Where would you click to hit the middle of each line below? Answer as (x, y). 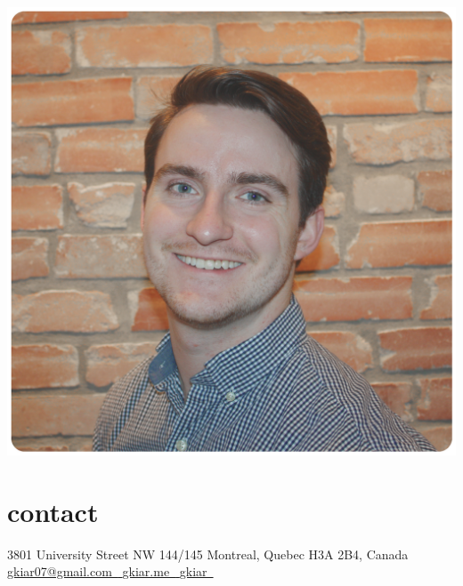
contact (53, 511)
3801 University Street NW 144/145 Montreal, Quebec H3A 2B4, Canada (208, 554)
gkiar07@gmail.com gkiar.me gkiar (107, 571)
